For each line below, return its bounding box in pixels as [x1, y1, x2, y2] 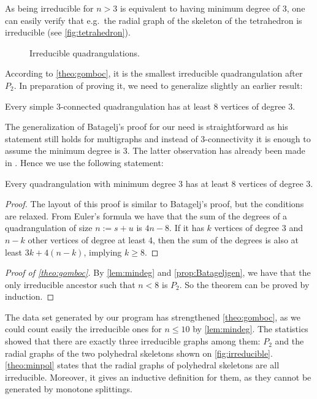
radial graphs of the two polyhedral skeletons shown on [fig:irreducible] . [5, 346, 273, 359]
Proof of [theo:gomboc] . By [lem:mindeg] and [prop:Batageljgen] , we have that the [5, 266, 311, 279]
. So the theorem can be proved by [179, 278, 310, 291]
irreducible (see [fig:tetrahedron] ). [5, 26, 131, 39]
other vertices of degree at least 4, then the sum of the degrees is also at [28, 233, 299, 246]
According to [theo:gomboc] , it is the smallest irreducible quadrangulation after [5, 67, 303, 80]
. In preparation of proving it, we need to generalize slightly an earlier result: [13, 78, 303, 91]
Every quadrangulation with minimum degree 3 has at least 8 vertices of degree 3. [5, 177, 313, 189]
